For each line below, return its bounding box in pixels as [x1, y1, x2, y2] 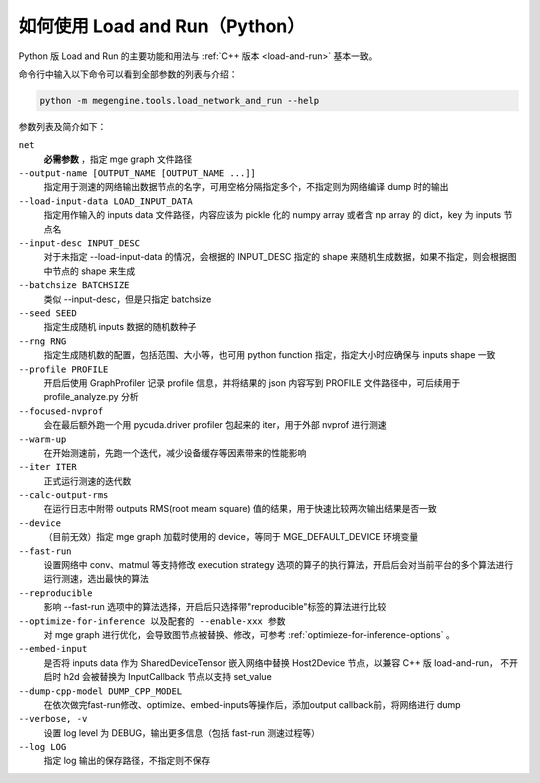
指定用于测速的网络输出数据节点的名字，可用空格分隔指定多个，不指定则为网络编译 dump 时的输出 [43, 181, 449, 193]
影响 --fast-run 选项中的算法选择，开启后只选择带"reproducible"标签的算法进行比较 [43, 601, 387, 613]
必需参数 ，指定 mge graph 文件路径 [43, 153, 193, 165]
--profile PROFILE [18, 363, 109, 375]
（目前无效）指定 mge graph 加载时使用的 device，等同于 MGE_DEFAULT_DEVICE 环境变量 [43, 531, 419, 543]
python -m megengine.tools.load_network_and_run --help [39, 95, 320, 106]
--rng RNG [18, 335, 67, 347]
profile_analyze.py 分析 [43, 391, 139, 403]
